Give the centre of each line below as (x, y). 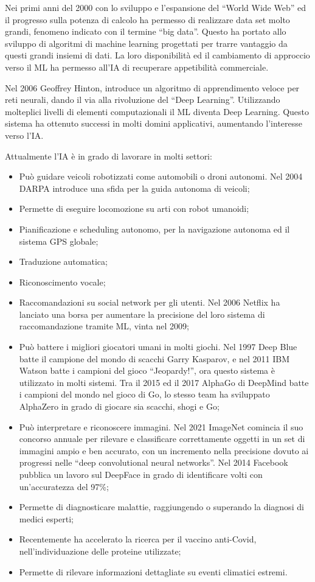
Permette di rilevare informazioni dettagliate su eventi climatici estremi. (153, 571)
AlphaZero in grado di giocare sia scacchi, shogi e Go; (119, 406)
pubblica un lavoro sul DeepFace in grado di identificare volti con (141, 474)
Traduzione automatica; (63, 261)
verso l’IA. (24, 135)
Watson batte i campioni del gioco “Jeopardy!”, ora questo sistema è (147, 370)
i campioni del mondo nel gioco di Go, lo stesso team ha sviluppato (144, 394)
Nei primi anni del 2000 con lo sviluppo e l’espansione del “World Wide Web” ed (155, 7)
